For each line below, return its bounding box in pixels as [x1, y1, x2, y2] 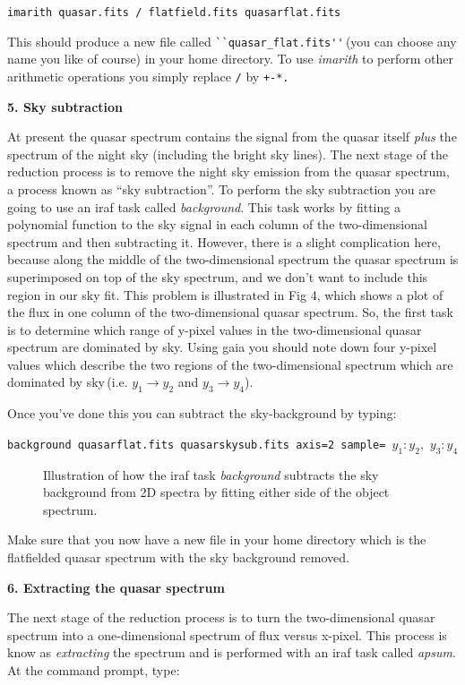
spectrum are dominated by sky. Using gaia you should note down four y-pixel [7, 338, 437, 356]
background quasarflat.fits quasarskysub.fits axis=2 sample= [7, 438, 386, 451]
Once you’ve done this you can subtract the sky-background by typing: [7, 404, 397, 423]
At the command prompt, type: [7, 661, 180, 679]
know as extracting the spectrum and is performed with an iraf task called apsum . [7, 643, 456, 662]
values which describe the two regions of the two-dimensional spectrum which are [7, 355, 453, 373]
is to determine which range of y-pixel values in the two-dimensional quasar [7, 320, 422, 338]
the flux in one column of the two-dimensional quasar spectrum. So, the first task [7, 303, 453, 321]
